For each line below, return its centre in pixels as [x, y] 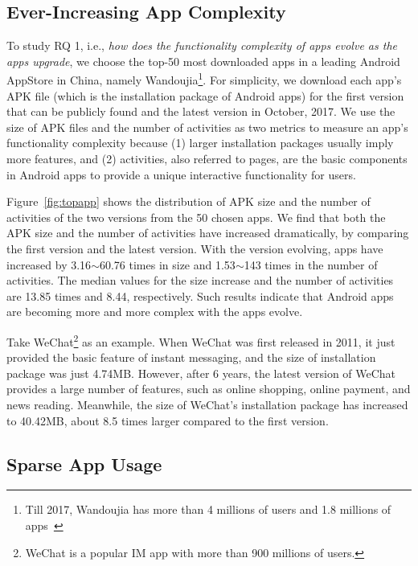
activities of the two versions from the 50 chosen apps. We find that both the [196, 217]
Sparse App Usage [84, 463]
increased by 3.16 [49, 264]
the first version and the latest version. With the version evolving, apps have [195, 248]
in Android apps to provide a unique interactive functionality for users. [181, 174]
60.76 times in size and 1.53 [167, 264]
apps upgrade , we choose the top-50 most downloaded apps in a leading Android [203, 61]
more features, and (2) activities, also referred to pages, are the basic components [207, 159]
